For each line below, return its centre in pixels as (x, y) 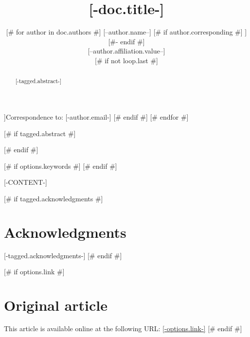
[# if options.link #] (34, 272)
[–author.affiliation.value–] (126, 51)
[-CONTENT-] (26, 182)
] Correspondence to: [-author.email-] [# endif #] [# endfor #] (96, 116)
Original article (56, 305)
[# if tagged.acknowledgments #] (54, 198)
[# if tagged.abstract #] (40, 133)
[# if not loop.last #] (126, 60)
